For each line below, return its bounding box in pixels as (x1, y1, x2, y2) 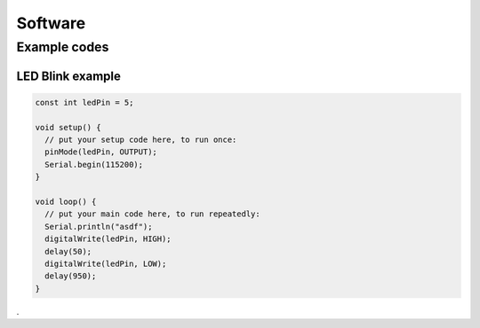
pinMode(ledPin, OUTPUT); (44, 147, 157, 157)
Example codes (16, 39, 109, 55)
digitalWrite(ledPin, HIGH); (44, 234, 172, 244)
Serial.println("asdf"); (44, 222, 153, 231)
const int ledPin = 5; (35, 98, 134, 107)
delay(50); (44, 246, 92, 256)
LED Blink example (16, 68, 122, 83)
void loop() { (35, 196, 97, 207)
